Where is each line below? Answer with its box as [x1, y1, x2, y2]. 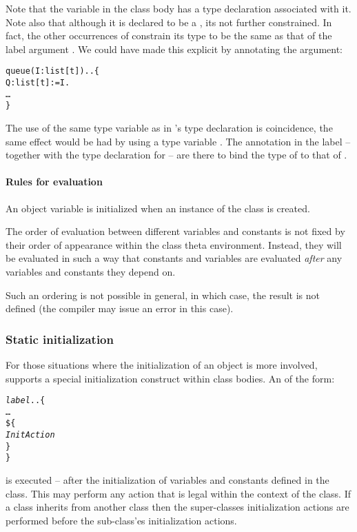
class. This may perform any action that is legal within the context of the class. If [6, 486, 351, 500]
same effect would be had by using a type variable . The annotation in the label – [6, 134, 351, 148]
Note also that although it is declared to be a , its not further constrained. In [6, 14, 332, 29]
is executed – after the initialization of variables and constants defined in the [6, 473, 329, 487]
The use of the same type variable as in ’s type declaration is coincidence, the [6, 121, 333, 134]
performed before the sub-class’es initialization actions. [6, 513, 237, 527]
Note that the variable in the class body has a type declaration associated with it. [6, 1, 351, 15]
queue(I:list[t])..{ [6, 66, 100, 76]
